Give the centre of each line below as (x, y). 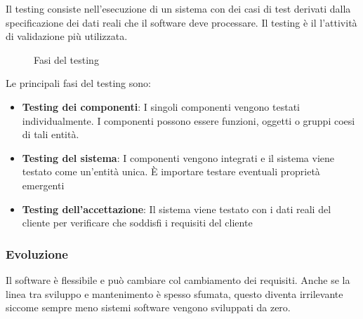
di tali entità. (51, 134)
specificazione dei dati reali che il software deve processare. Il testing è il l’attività (181, 22)
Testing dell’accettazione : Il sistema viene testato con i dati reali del (177, 209)
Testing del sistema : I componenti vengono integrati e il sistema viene (178, 157)
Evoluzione (37, 253)
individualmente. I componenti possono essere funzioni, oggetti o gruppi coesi (189, 120)
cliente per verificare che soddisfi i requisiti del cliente (137, 223)
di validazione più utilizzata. (67, 36)
